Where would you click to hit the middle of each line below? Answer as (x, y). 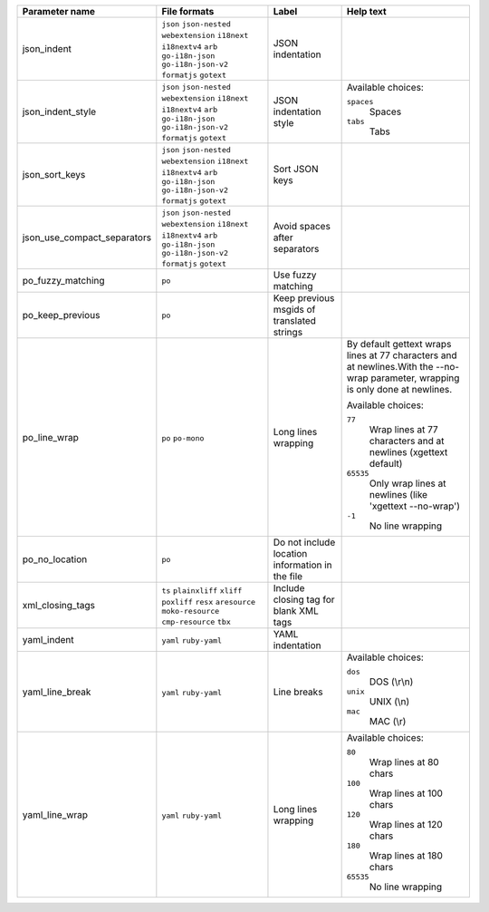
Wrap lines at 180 (406, 855)
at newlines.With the (390, 367)
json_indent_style (59, 112)
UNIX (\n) (389, 701)
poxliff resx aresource (209, 602)
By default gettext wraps (399, 344)
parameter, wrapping (415, 378)
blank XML (296, 611)
